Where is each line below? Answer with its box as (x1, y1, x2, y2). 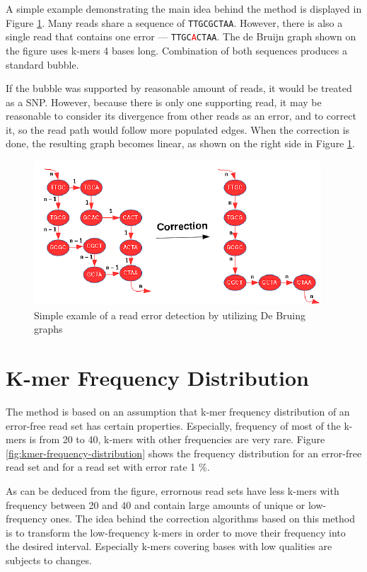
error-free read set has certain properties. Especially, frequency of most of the (6, 418, 341, 433)
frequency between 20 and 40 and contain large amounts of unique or (6, 497, 305, 512)
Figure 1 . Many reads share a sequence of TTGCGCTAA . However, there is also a (6, 15, 343, 30)
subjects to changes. (6, 552, 92, 567)
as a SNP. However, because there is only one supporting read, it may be (6, 94, 322, 109)
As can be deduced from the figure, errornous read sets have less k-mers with (6, 483, 339, 498)
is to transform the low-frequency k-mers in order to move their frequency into (6, 525, 346, 539)
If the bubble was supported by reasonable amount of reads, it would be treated (6, 81, 352, 96)
